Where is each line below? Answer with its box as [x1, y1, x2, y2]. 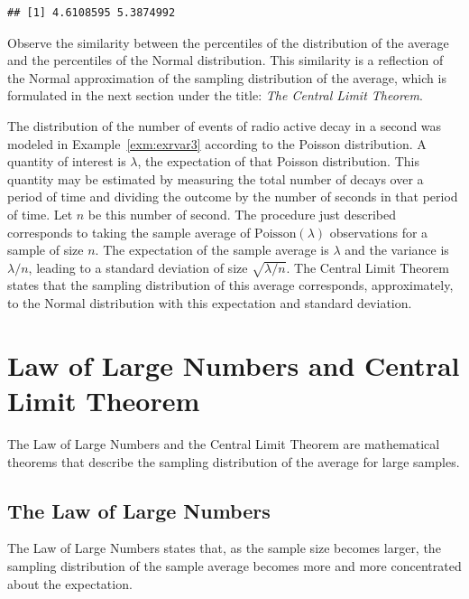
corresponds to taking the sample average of [7, 222, 251, 241]
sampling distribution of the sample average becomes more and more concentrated [7, 556, 462, 575]
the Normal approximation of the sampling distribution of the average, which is [7, 68, 446, 87]
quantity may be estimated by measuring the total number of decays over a [7, 169, 424, 188]
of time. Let [7, 204, 73, 223]
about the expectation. [7, 574, 133, 593]
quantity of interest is [7, 152, 126, 171]
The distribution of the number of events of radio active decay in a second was [7, 116, 442, 135]
